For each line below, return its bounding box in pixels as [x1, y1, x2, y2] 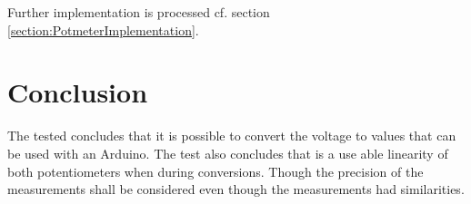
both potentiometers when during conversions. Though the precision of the [7, 161, 424, 180]
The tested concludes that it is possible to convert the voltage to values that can [7, 126, 456, 145]
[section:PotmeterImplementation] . [7, 20, 199, 39]
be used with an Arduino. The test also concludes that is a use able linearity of [7, 143, 448, 162]
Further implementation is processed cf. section [7, 3, 270, 21]
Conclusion [7, 73, 148, 111]
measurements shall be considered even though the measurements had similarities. [7, 180, 465, 199]
